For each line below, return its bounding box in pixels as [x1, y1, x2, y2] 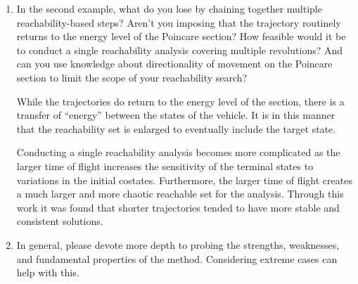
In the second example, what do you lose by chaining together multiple [16, 1, 322, 15]
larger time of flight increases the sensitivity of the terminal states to [16, 158, 314, 173]
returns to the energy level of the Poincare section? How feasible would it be [16, 29, 346, 44]
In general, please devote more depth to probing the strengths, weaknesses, [16, 237, 340, 252]
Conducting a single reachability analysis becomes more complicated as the [16, 145, 340, 160]
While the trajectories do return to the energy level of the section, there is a [16, 93, 345, 108]
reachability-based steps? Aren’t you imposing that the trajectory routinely [16, 15, 341, 30]
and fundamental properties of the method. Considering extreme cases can [16, 251, 338, 266]
